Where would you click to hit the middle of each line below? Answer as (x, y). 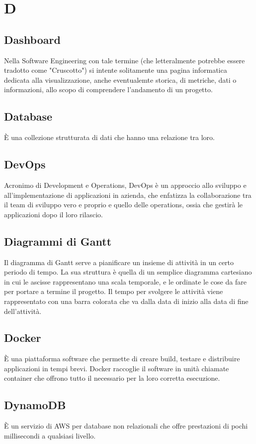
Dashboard (32, 39)
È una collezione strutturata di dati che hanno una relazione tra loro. (110, 137)
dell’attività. (23, 311)
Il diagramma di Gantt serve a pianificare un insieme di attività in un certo (119, 262)
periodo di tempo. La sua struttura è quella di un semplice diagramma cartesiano (128, 272)
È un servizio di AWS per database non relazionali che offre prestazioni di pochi (126, 426)
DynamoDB (35, 405)
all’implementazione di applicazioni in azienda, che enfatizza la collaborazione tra (128, 195)
